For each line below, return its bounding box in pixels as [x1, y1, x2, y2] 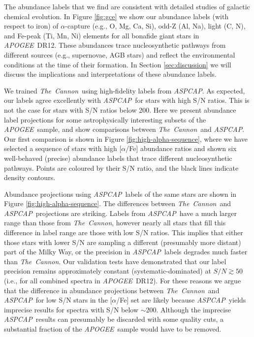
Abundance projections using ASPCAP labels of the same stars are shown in [4, 188, 237, 199]
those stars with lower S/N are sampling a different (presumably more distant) [4, 237, 241, 247]
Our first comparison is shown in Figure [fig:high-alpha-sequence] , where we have [4, 133, 248, 144]
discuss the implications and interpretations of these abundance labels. [4, 69, 217, 79]
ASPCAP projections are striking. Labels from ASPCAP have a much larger [4, 208, 237, 218]
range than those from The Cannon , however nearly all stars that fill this [4, 217, 226, 228]
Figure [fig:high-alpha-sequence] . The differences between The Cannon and [4, 198, 231, 209]
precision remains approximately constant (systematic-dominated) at [4, 266, 211, 276]
